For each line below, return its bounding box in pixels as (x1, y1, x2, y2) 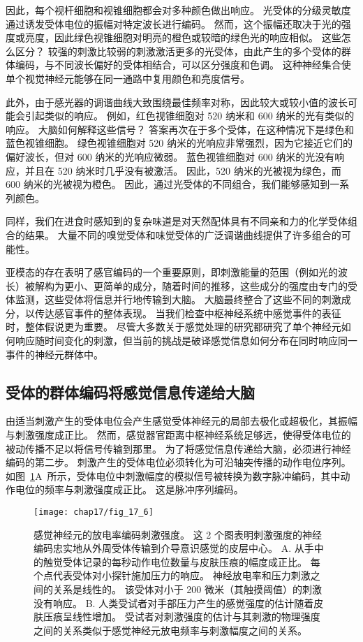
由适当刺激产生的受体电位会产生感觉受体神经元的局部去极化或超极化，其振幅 (6, 414, 357, 428)
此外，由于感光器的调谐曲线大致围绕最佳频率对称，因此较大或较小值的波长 (6, 94, 348, 109)
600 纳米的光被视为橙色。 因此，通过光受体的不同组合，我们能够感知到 (6, 177, 330, 191)
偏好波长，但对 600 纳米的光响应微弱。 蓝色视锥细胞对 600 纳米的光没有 (6, 149, 335, 163)
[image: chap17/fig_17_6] (34, 507, 154, 518)
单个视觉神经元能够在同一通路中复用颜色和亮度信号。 (6, 71, 250, 85)
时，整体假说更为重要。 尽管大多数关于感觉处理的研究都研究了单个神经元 (6, 319, 341, 334)
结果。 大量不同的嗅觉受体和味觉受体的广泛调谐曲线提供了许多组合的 (24, 227, 341, 242)
